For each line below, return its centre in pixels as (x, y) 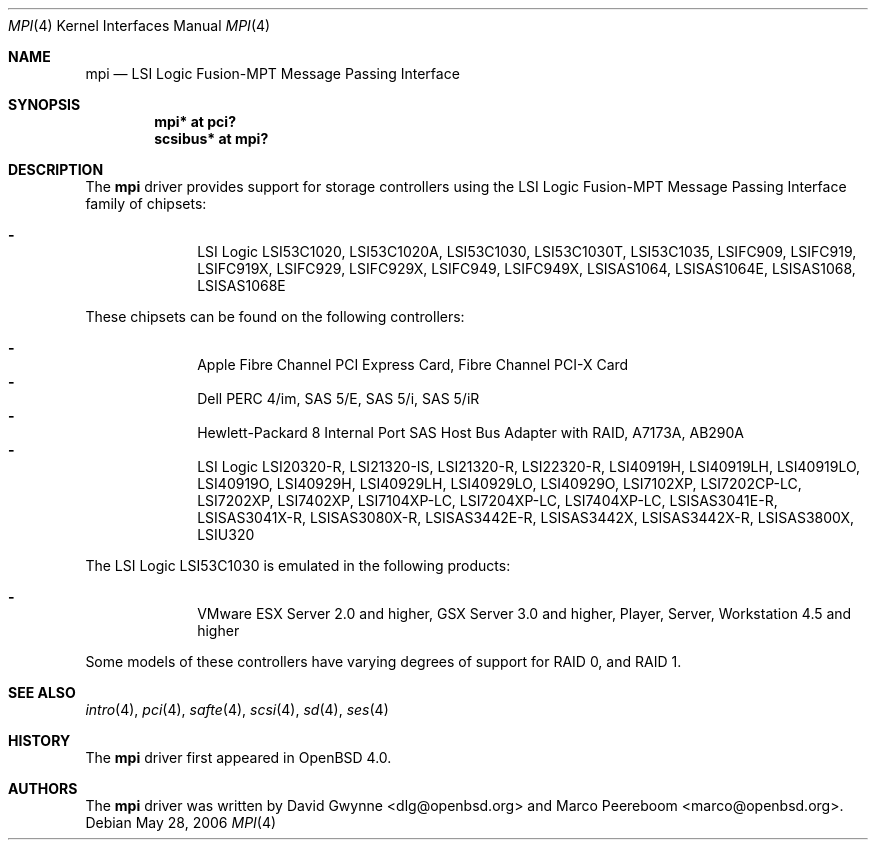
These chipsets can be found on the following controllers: (275, 316)
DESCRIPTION (56, 169)
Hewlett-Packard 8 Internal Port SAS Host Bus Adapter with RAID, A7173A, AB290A (471, 432)
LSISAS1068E (241, 285)
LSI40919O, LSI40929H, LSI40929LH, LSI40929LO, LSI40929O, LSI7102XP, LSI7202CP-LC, (499, 483)
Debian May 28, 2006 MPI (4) (181, 822)
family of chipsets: (146, 203)
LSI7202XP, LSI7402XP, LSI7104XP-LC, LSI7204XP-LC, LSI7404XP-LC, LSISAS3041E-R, (487, 500)
